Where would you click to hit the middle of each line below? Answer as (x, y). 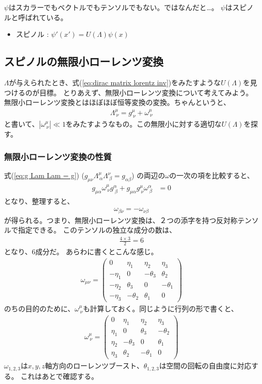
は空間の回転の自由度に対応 (205, 366)
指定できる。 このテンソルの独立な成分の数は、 (97, 230)
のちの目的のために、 (39, 309)
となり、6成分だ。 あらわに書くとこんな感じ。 (81, 252)
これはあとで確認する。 (59, 376)
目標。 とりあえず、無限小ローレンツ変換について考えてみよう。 (146, 92)
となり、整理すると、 (39, 201)
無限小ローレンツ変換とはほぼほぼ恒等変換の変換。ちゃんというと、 (117, 102)
